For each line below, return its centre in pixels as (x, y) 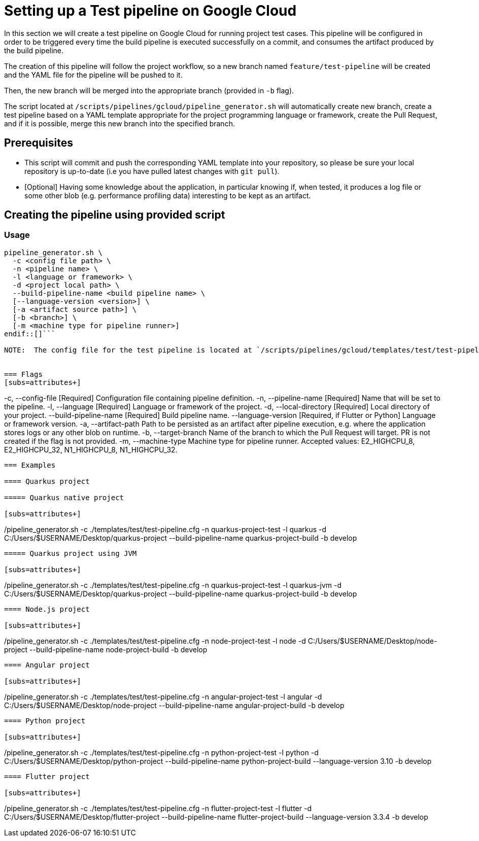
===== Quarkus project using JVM (71, 553)
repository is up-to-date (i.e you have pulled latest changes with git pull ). (152, 171)
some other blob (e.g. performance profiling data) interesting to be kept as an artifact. (168, 195)
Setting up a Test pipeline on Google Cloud (150, 11)
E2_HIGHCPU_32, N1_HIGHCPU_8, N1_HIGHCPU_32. (91, 449)
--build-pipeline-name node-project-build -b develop (118, 649)
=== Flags (23, 374)
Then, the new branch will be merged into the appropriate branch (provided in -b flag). (149, 90)
